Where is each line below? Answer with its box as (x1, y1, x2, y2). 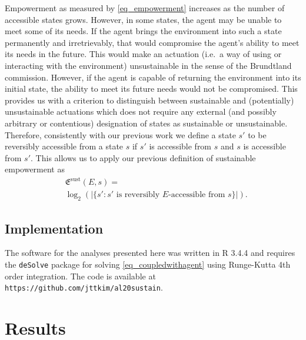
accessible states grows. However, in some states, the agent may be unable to (5, 13, 282, 25)
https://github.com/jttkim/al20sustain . (5, 281, 163, 294)
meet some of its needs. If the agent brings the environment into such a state (5, 25, 282, 37)
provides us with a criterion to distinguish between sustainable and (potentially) (5, 94, 294, 106)
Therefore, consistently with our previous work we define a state (5, 128, 236, 141)
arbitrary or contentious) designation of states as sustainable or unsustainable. (5, 116, 288, 129)
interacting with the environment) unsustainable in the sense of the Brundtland (5, 59, 292, 71)
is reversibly (116, 191, 160, 199)
